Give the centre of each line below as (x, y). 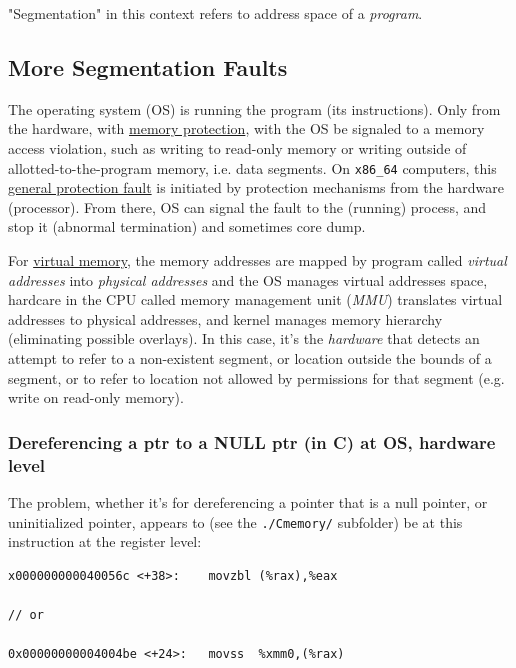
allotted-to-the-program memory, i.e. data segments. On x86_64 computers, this (252, 167)
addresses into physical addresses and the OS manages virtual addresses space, (248, 279)
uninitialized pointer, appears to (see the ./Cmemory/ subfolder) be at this (235, 521)
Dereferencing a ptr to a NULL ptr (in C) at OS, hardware (252, 441)
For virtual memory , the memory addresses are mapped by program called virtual (257, 260)
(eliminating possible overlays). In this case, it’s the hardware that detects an (244, 338)
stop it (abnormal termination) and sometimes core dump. (187, 226)
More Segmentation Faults (148, 66)
